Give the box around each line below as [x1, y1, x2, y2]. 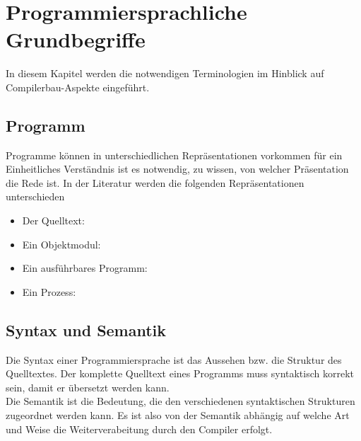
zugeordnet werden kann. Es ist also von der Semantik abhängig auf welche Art [6, 408, 350, 423]
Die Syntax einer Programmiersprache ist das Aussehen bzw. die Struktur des [6, 352, 342, 367]
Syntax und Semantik [6, 319, 167, 340]
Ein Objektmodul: [22, 236, 101, 251]
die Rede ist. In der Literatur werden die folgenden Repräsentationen [6, 175, 304, 190]
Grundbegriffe [6, 25, 146, 54]
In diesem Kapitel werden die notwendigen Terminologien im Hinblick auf [6, 66, 324, 81]
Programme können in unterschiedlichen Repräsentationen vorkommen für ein [6, 147, 343, 162]
